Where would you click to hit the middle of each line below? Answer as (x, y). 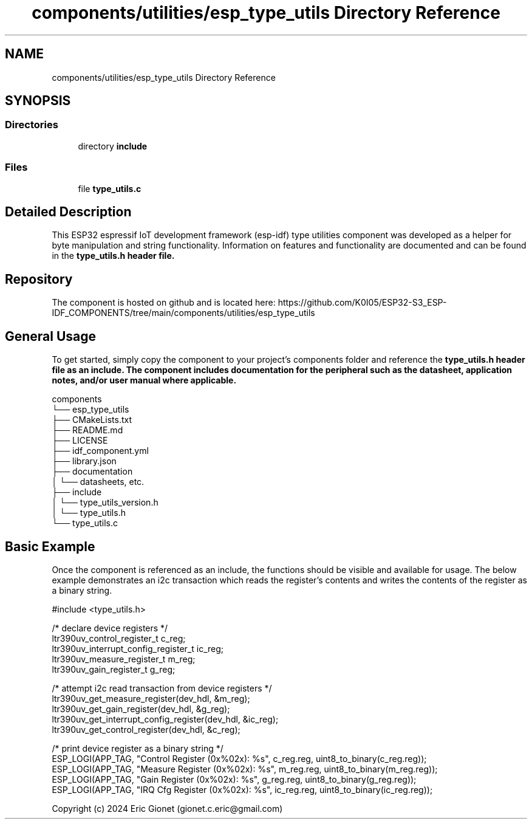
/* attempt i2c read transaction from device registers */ (162, 688)
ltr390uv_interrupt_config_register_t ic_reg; (138, 648)
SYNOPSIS (38, 101)
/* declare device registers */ (110, 628)
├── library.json (84, 461)
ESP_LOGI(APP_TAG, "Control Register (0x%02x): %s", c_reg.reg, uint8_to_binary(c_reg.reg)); (239, 758)
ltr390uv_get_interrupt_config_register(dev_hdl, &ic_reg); (165, 719)
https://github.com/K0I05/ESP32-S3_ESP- (362, 303)
